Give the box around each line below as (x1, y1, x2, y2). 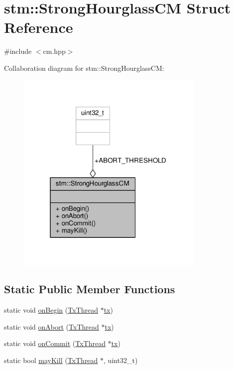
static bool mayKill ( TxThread (4, 355, 98, 365)
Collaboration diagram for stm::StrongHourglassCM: (4, 62, 164, 73)
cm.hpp (43, 46, 66, 56)
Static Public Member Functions (4, 281, 175, 297)
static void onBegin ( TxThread (4, 305, 98, 315)
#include (4, 46, 32, 56)
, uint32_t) (104, 355, 138, 365)
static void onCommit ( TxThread (4, 338, 106, 349)
